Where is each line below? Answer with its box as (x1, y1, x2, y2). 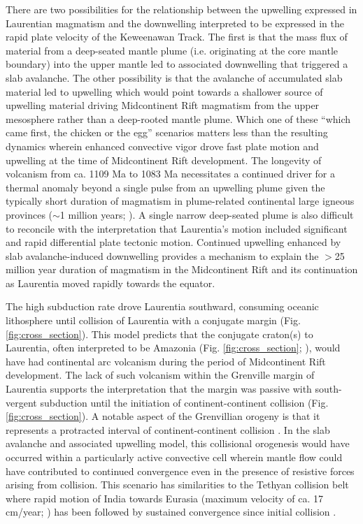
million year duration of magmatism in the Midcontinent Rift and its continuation (6, 262, 358, 277)
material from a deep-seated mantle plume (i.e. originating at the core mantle (6, 43, 339, 57)
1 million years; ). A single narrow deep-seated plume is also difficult (59, 207, 354, 221)
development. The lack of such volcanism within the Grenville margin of (6, 367, 315, 382)
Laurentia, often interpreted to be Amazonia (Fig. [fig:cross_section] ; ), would (6, 340, 341, 355)
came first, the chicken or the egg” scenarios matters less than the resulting (6, 125, 328, 140)
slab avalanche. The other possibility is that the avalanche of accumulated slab (6, 70, 343, 85)
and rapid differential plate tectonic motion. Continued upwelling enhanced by (6, 235, 341, 249)
